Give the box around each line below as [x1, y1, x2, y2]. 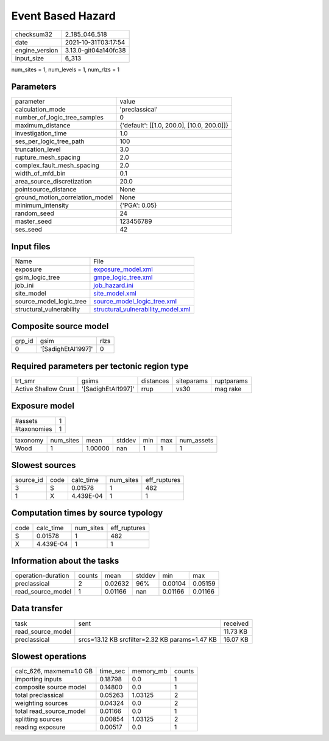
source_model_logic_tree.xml [93, 297, 177, 305]
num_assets [179, 436, 214, 444]
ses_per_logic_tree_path [15, 137, 85, 146]
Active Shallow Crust [15, 385, 75, 393]
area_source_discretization [15, 177, 92, 186]
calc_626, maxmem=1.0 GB [15, 667, 93, 676]
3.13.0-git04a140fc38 [65, 46, 126, 54]
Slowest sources [11, 460, 76, 470]
